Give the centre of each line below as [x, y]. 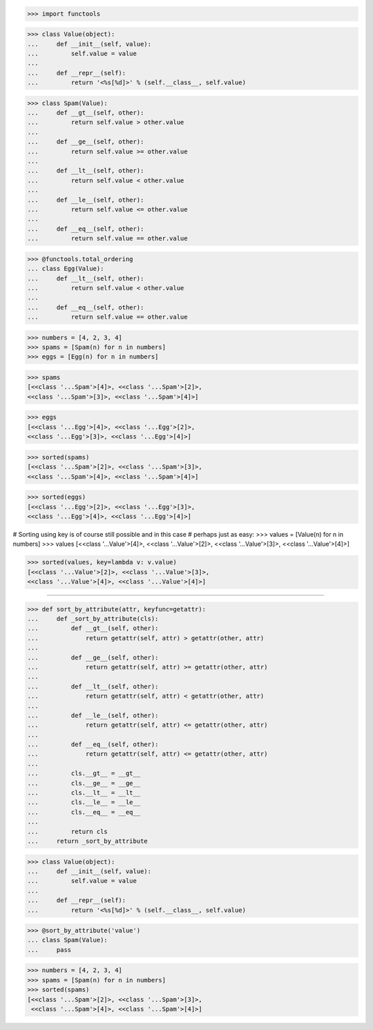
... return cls [68, 831]
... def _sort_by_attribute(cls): [93, 619]
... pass [49, 950]
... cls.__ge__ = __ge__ [84, 783]
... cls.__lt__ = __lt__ [84, 793]
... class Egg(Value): [66, 269]
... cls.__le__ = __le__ [84, 802]
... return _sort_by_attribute [87, 841]
